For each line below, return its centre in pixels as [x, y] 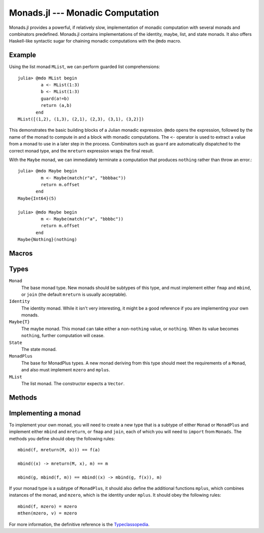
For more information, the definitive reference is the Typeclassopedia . [79, 524]
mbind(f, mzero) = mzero [47, 506]
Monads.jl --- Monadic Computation [84, 13]
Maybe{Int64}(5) [37, 198]
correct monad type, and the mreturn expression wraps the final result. [81, 151]
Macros [21, 254]
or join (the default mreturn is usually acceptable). [74, 294]
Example [22, 55]
